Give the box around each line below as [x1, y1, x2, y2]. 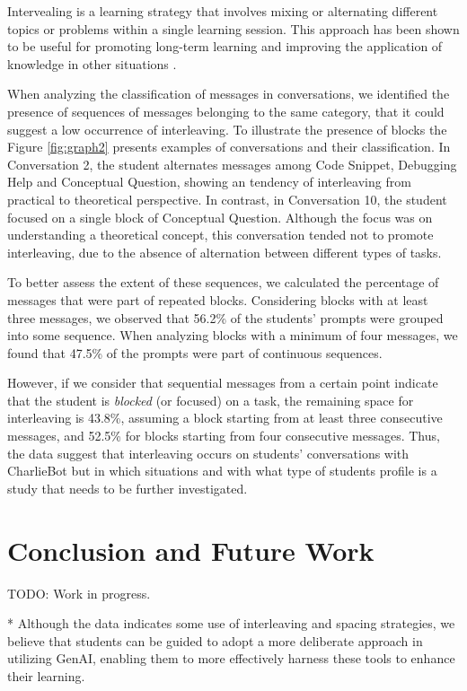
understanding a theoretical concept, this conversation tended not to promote [7, 225, 434, 244]
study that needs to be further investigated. [7, 478, 248, 497]
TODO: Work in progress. [7, 583, 151, 602]
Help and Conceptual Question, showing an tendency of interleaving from [7, 172, 411, 191]
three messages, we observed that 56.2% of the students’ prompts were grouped [7, 308, 444, 327]
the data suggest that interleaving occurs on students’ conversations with [7, 443, 410, 462]
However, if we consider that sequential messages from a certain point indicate [7, 373, 438, 392]
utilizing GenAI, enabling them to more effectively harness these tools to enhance [7, 649, 455, 668]
